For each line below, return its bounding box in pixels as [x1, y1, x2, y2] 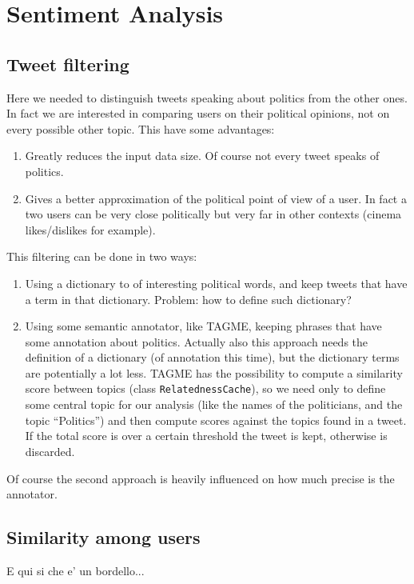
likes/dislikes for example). [25, 221, 156, 238]
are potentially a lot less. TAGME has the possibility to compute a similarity [25, 364, 403, 381]
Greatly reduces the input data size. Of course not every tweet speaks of [25, 147, 380, 164]
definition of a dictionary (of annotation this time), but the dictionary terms [25, 349, 400, 366]
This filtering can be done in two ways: [6, 248, 197, 265]
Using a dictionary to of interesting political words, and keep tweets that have [25, 274, 408, 291]
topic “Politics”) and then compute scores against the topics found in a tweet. [25, 411, 407, 428]
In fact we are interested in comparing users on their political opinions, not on [6, 105, 390, 122]
